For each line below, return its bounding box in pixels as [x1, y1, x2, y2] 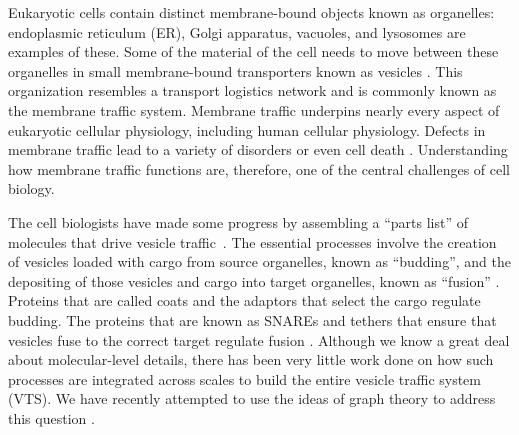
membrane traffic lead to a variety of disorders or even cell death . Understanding [8, 139, 508, 160]
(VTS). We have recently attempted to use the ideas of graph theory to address [8, 388, 496, 409]
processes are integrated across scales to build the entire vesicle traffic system [8, 368, 482, 389]
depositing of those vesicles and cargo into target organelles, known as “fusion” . [8, 270, 500, 291]
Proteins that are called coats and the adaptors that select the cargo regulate [8, 290, 481, 311]
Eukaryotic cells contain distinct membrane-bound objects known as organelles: [8, 2, 495, 22]
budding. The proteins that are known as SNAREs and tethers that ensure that [8, 309, 497, 330]
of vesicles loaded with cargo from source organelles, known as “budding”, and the [8, 251, 511, 272]
